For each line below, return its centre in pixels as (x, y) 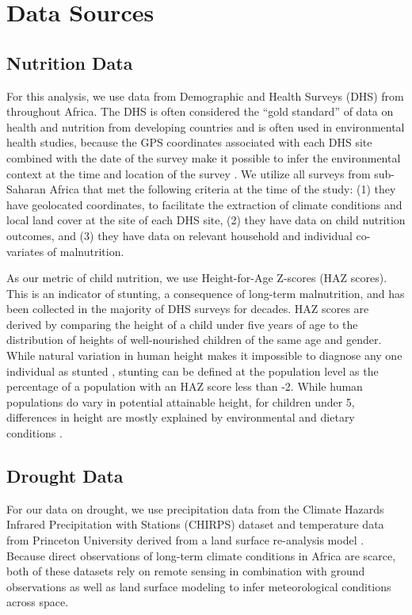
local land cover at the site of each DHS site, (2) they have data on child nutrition (206, 220)
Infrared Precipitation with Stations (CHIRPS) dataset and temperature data (195, 524)
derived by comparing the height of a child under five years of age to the (182, 324)
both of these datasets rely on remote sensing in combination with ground (186, 571)
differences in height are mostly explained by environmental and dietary (181, 417)
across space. (38, 602)
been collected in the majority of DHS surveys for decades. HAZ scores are (188, 309)
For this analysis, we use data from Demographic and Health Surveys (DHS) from (205, 95)
